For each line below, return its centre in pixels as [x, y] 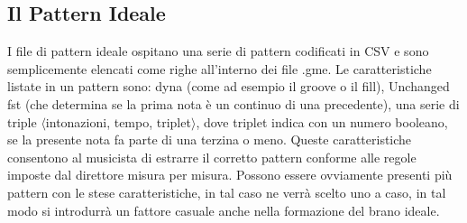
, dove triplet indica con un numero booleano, [322, 121]
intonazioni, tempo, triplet [118, 121]
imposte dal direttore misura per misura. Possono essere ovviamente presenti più [230, 175]
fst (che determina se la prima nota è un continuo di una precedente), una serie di [233, 103]
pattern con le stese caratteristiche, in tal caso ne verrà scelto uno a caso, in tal [227, 192]
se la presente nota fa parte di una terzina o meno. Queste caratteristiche [210, 139]
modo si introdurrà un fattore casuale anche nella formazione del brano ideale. [224, 210]
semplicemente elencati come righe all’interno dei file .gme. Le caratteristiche [220, 68]
